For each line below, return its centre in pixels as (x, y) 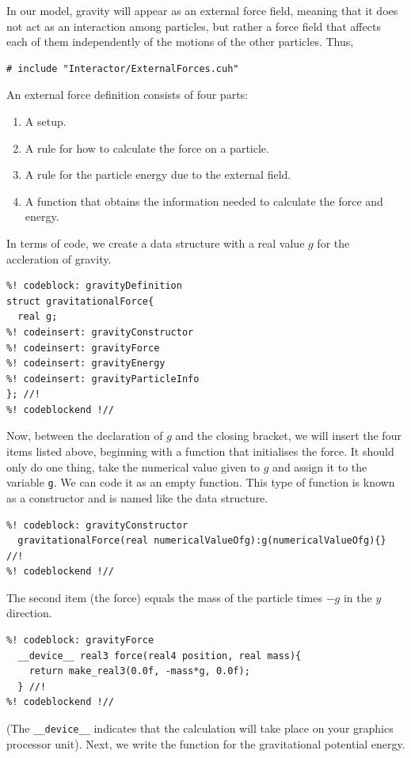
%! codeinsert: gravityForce (83, 348)
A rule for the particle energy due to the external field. (158, 174)
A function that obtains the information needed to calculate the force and (204, 201)
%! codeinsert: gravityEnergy (86, 364)
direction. (29, 613)
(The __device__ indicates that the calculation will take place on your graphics (200, 728)
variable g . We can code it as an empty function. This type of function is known (201, 482)
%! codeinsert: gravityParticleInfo (103, 379)
